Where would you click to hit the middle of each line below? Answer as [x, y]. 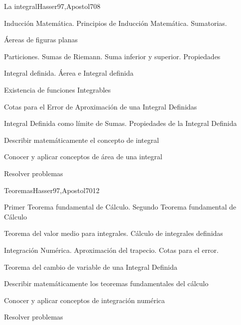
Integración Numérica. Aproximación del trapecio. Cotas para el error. [111, 250]
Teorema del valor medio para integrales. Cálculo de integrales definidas [114, 233]
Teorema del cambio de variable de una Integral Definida [91, 267]
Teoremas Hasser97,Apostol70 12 [52, 190]
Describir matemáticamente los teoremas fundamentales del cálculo [106, 283]
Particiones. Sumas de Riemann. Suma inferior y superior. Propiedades [112, 56]
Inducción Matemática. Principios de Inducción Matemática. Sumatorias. [116, 23]
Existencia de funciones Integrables [58, 89]
